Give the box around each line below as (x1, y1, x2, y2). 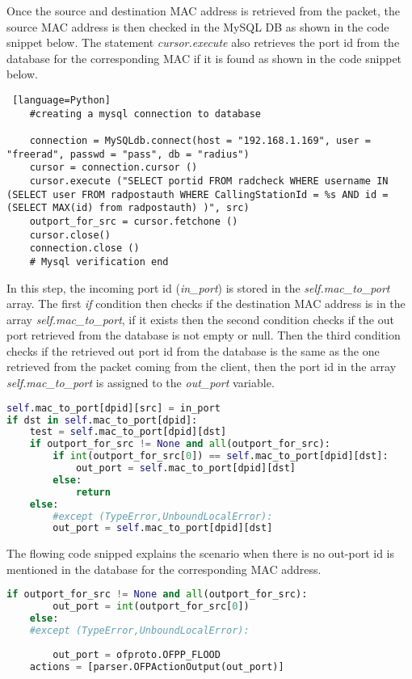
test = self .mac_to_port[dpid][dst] (29, 426, 227, 438)
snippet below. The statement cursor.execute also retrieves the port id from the (6, 34, 400, 51)
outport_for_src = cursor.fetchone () (29, 215, 238, 227)
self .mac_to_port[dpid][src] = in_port (6, 402, 221, 414)
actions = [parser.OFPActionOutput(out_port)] (29, 660, 284, 673)
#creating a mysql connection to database (29, 108, 261, 120)
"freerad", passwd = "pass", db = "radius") (6, 148, 250, 160)
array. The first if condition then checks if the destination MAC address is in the (6, 295, 406, 312)
